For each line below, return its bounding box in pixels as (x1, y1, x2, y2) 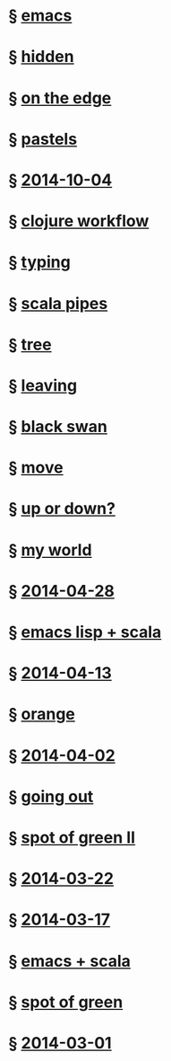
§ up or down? (8, 499, 115, 519)
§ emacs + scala (8, 950, 131, 971)
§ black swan (8, 417, 108, 437)
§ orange (8, 704, 75, 724)
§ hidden (8, 47, 74, 67)
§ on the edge (8, 87, 112, 108)
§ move (8, 457, 64, 478)
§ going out (8, 786, 94, 807)
